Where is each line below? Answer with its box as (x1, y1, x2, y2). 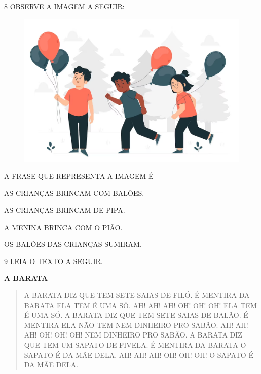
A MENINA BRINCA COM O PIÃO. (4, 221, 123, 232)
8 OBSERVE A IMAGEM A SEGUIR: (4, 1, 125, 11)
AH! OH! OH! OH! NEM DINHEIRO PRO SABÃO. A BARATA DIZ (24, 329, 242, 340)
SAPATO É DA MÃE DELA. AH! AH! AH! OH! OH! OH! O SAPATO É (24, 349, 253, 360)
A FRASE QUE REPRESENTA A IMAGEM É (4, 170, 154, 181)
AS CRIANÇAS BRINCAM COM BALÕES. (4, 188, 144, 198)
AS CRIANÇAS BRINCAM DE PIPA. (4, 205, 125, 215)
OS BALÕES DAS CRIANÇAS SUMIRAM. (4, 239, 142, 249)
